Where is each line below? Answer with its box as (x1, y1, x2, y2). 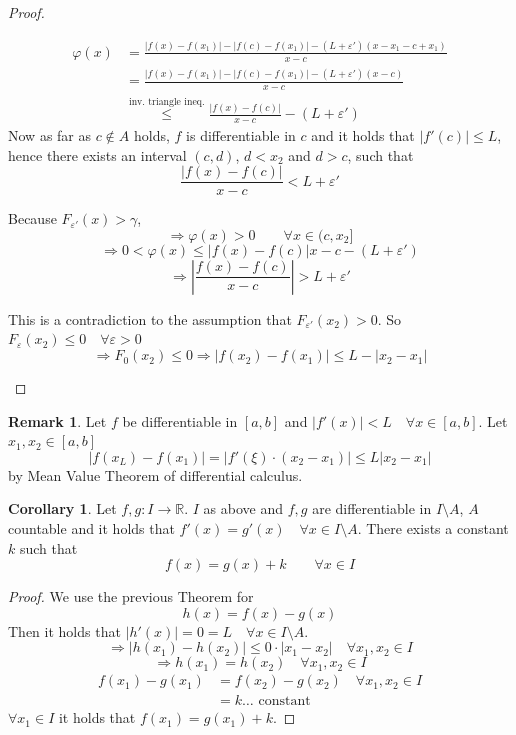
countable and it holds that (8, 518, 175, 539)
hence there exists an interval (8, 144, 187, 165)
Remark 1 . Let (8, 410, 107, 431)
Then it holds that (8, 620, 121, 641)
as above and (203, 498, 284, 519)
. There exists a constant (357, 518, 509, 539)
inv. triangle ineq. (128, 96, 205, 107)
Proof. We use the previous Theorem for (8, 586, 254, 607)
